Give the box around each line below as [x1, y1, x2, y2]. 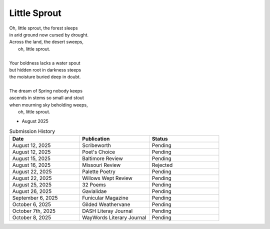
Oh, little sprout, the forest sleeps [9, 25, 78, 31]
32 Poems [82, 181, 106, 188]
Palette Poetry [82, 168, 116, 175]
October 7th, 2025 [12, 207, 56, 214]
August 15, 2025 [12, 155, 51, 162]
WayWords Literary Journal [82, 214, 146, 221]
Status [151, 135, 168, 142]
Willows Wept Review [82, 175, 132, 182]
